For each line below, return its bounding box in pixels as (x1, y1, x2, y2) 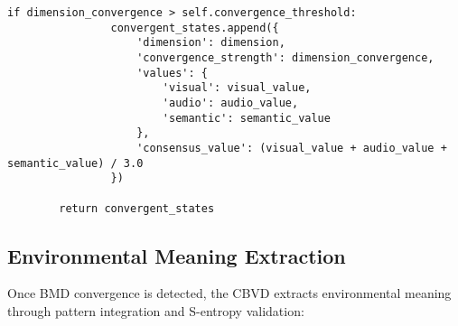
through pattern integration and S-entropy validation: (7, 301, 304, 320)
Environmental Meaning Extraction (7, 241, 346, 269)
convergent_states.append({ (110, 21, 279, 34)
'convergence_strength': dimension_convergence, (136, 51, 435, 64)
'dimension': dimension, (136, 36, 285, 50)
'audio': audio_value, (162, 96, 299, 109)
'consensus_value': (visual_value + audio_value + (136, 141, 447, 154)
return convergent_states (59, 201, 215, 215)
